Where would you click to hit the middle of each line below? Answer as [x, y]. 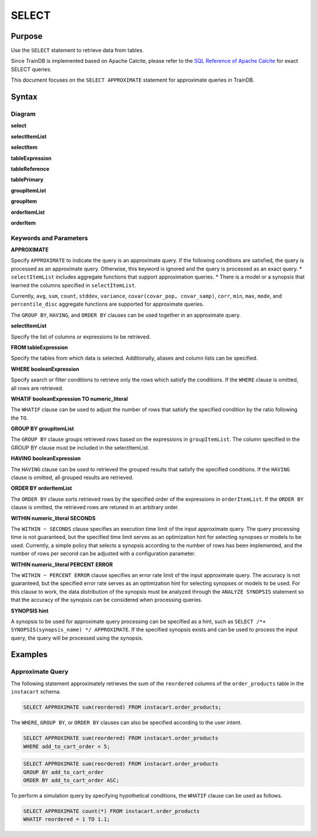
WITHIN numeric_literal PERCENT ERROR [62, 564]
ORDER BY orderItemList [41, 488]
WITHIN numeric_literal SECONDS [53, 518]
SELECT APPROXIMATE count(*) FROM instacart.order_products [112, 811]
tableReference [30, 169]
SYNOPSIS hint [30, 611]
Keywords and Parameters [49, 238]
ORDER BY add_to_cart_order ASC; [71, 780]
